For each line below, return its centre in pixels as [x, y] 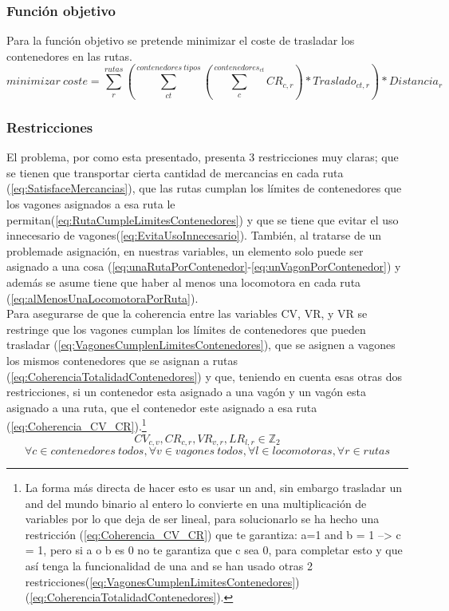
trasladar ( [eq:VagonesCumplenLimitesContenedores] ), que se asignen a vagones [201, 345]
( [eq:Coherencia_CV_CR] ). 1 [77, 425]
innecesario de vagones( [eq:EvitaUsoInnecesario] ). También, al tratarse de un [194, 235]
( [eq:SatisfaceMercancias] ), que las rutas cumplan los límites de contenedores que [204, 188]
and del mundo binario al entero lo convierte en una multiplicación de [196, 503]
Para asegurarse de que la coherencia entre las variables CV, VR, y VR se [187, 313]
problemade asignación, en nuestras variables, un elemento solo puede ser [185, 250]
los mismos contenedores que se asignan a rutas [122, 360]
